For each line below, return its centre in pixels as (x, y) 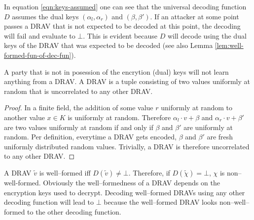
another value (24, 117)
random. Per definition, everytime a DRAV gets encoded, (90, 137)
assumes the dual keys (45, 16)
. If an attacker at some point (195, 16)
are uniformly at (208, 127)
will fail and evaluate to (40, 35)
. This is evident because (120, 35)
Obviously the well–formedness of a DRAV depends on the (131, 182)
